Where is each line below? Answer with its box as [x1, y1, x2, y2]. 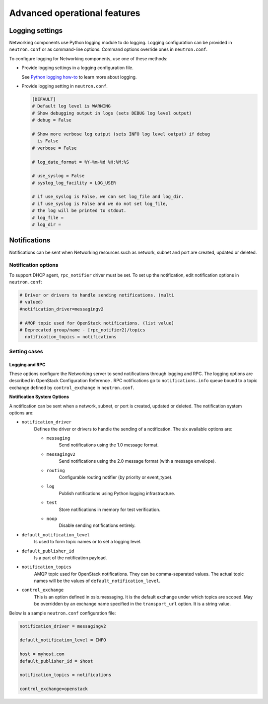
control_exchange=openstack [19, 686, 88, 692]
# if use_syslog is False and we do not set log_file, [32, 201, 168, 206]
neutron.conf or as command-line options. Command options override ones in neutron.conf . [9, 46, 208, 52]
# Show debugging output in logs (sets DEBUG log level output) [32, 110, 192, 116]
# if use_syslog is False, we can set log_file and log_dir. [32, 194, 184, 200]
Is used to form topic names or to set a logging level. [34, 539, 141, 545]
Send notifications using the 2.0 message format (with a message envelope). [59, 458, 216, 464]
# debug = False [32, 117, 72, 123]
